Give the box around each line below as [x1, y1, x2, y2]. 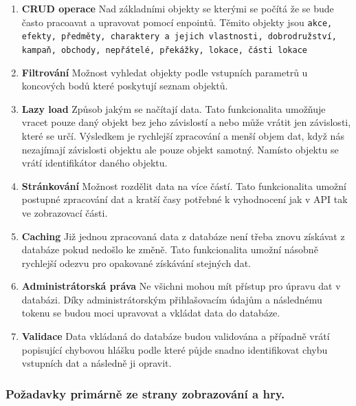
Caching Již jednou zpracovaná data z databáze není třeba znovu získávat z [21, 228, 345, 243]
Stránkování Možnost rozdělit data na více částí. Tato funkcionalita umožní [21, 178, 346, 193]
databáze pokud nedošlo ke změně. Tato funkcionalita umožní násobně [21, 242, 318, 257]
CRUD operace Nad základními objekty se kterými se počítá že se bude [21, 1, 334, 15]
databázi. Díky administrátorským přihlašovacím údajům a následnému [21, 292, 322, 306]
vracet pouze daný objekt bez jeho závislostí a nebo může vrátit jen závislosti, [21, 115, 351, 129]
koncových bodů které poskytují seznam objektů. [21, 78, 228, 93]
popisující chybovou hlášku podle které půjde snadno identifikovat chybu [21, 342, 328, 356]
